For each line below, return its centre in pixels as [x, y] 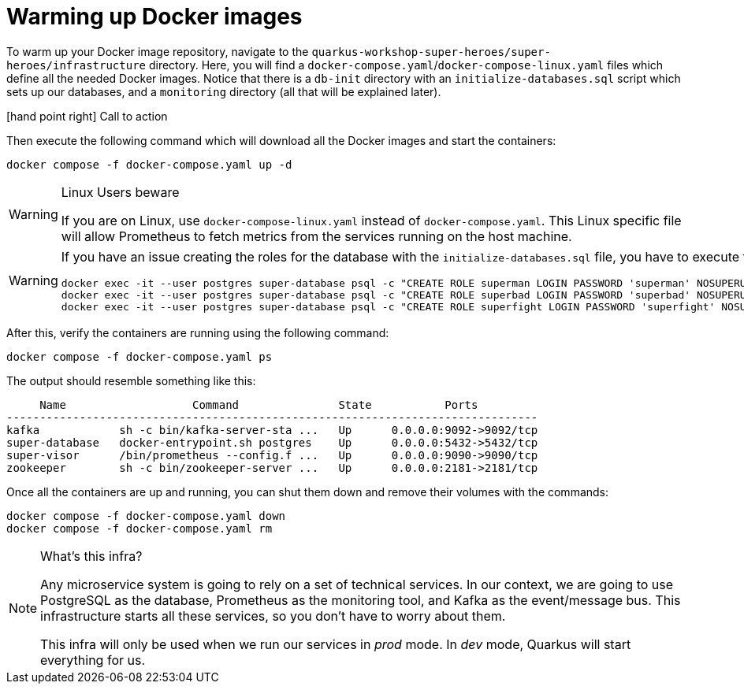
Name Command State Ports [259, 404]
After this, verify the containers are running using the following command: [198, 332]
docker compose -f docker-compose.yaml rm [139, 528]
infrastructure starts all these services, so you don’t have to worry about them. [273, 616]
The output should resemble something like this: [131, 380]
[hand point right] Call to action [87, 116]
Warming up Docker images [154, 17]
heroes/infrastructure [76, 65]
